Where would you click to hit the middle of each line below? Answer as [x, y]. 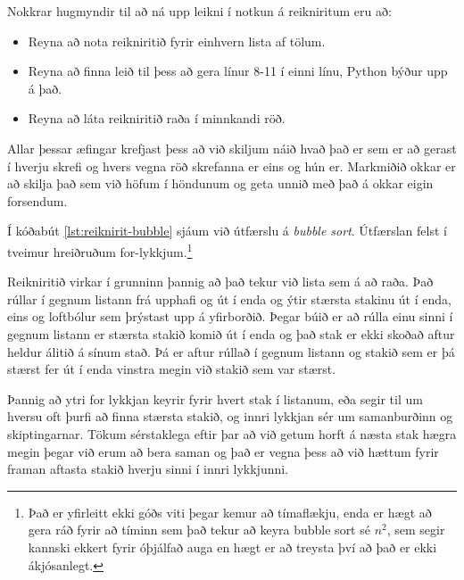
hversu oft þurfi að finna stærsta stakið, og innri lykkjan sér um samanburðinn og [230, 416]
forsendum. [37, 200]
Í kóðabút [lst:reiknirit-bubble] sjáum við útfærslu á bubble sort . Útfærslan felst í [227, 231]
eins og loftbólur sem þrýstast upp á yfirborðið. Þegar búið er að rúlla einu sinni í [230, 316]
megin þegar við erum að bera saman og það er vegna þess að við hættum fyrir [223, 451]
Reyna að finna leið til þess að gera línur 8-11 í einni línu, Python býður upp [238, 71]
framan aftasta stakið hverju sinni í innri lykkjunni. [148, 469]
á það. [45, 88]
